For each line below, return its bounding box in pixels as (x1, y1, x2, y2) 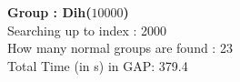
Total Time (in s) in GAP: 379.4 (7, 56, 188, 75)
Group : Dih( (7, 3, 92, 21)
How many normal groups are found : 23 (7, 38, 233, 57)
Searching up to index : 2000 (7, 20, 167, 39)
